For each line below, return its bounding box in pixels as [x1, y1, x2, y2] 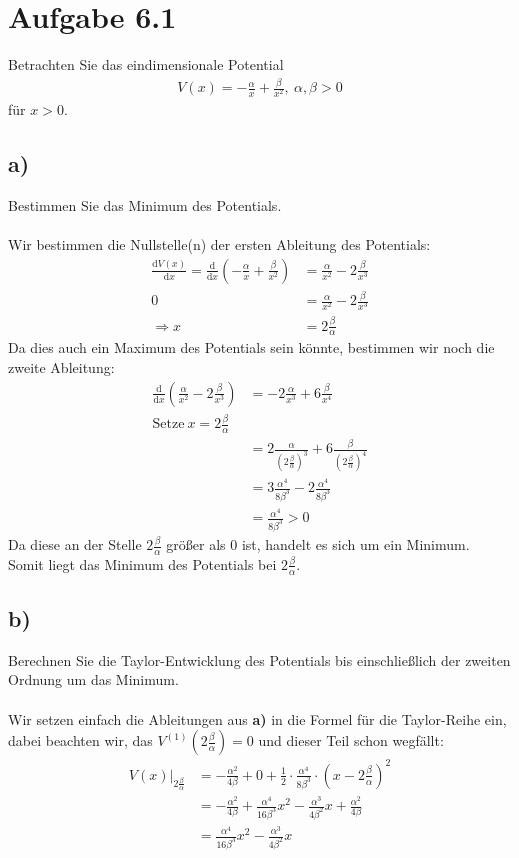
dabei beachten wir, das [8, 730, 153, 751]
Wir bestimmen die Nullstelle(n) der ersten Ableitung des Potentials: [8, 234, 431, 255]
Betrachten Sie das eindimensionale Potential [8, 54, 284, 75]
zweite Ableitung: [8, 357, 115, 378]
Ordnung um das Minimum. [8, 669, 179, 690]
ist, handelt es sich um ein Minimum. [241, 534, 470, 555]
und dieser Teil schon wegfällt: [258, 730, 444, 751]
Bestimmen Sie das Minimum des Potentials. [8, 195, 282, 215]
